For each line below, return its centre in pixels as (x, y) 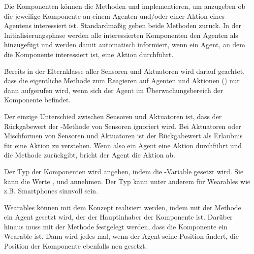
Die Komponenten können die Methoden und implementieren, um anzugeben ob (125, 6)
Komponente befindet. (37, 100)
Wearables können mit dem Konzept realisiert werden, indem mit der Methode (123, 207)
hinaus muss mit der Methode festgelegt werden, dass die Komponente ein (116, 226)
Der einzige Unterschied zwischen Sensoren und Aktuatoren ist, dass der (113, 116)
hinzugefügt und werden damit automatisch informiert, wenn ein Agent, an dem (125, 45)
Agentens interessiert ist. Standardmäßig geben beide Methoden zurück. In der (123, 25)
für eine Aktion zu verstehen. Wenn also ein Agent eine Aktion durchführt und (123, 145)
